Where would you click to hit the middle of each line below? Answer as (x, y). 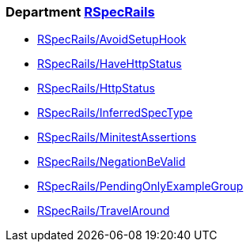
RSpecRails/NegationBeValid (112, 162)
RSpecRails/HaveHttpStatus (110, 64)
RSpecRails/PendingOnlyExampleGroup (140, 186)
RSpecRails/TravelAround (104, 211)
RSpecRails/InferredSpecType (115, 113)
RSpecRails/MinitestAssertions (117, 137)
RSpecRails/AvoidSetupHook (112, 39)
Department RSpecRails (80, 12)
